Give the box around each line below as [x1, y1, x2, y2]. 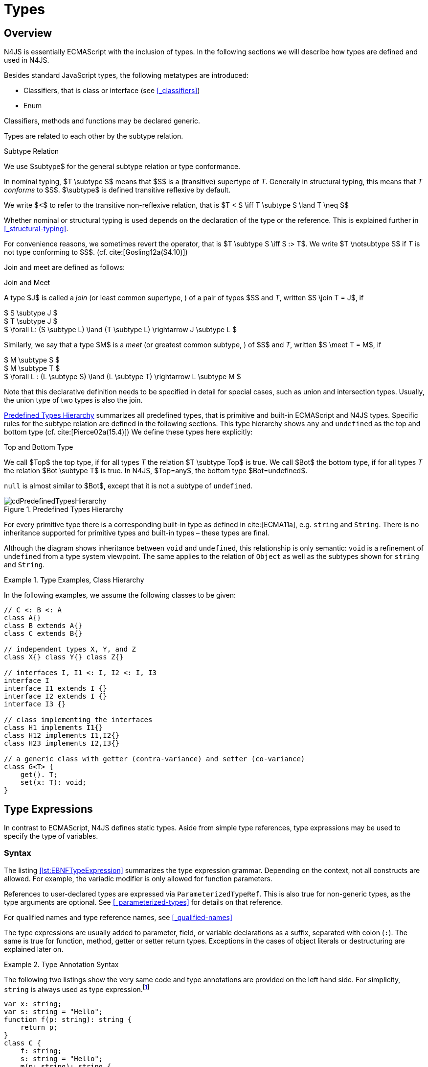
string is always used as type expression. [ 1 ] [4, 983, 150, 994]
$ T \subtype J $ [4, 317, 58, 326]
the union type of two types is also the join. [4, 396, 143, 405]
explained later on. [4, 945, 64, 953]
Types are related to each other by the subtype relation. [4, 132, 183, 141]
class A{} [4, 614, 41, 622]
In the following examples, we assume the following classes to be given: [4, 591, 236, 600]
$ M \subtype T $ [4, 364, 60, 373]
